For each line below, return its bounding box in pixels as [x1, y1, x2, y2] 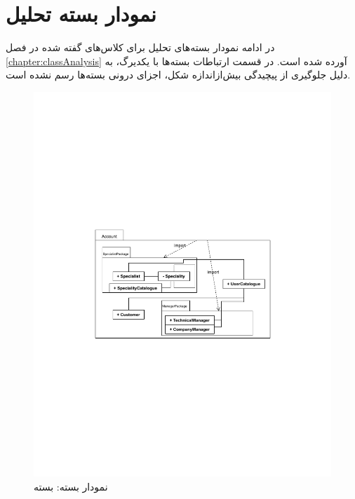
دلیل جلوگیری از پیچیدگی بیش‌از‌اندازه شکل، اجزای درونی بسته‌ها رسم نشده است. [6, 67, 351, 82]
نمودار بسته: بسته [34, 479, 108, 494]
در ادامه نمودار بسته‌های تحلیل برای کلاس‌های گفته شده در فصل [6, 40, 275, 55]
